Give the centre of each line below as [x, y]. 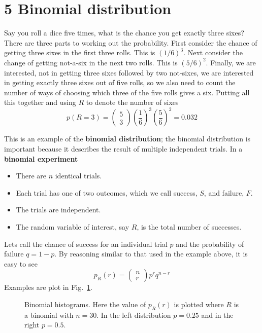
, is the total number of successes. [189, 226]
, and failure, [224, 192]
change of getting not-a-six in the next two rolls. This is [91, 62]
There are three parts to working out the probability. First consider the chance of [131, 42]
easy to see [21, 263]
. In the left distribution [134, 314]
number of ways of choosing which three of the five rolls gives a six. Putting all [127, 92]
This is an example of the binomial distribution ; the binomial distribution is [127, 139]
